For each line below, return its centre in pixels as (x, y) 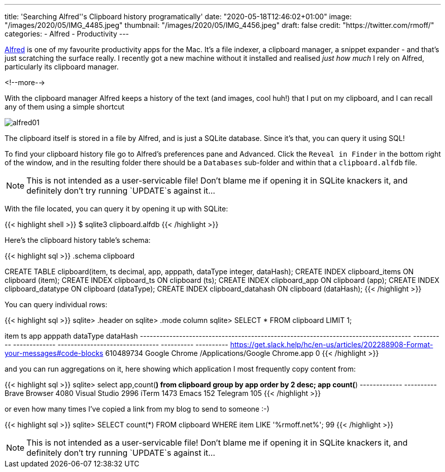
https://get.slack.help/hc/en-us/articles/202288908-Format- (332, 344)
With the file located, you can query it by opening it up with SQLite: (116, 209)
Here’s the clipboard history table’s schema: (78, 240)
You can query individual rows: (56, 304)
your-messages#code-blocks (54, 353)
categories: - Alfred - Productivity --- (67, 34)
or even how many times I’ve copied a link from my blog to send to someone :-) (137, 409)
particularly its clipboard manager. (62, 67)
